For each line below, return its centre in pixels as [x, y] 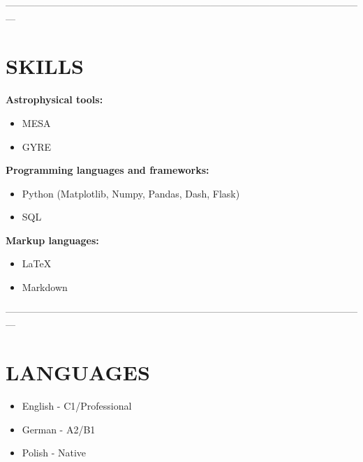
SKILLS [45, 66]
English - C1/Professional [77, 405]
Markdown [45, 287]
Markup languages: [52, 240]
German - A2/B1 [59, 429]
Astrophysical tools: [54, 99]
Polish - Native [54, 453]
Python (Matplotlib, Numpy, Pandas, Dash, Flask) [131, 193]
